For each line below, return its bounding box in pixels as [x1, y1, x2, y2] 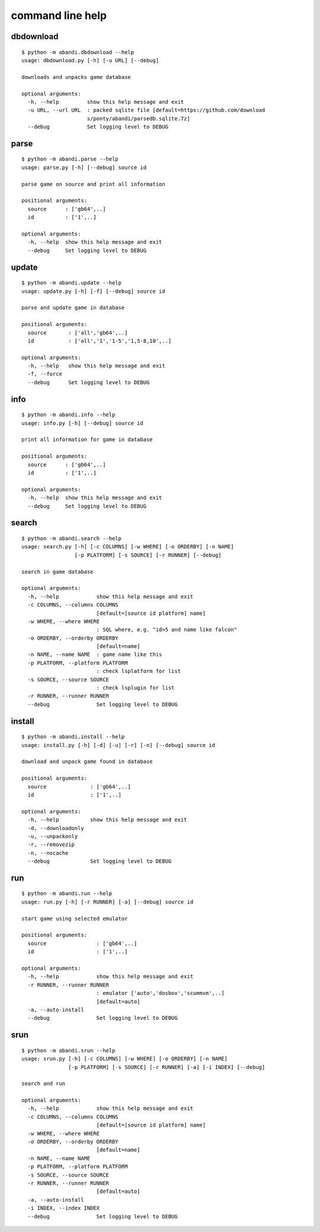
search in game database [21, 568, 94, 575]
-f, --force [27, 371, 62, 378]
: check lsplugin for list [96, 685, 175, 691]
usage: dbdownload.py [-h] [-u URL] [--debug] [21, 57, 159, 63]
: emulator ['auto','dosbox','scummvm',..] [96, 990, 225, 997]
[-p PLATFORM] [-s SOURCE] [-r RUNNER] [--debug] [74, 551, 222, 558]
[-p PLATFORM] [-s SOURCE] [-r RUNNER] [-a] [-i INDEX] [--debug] [68, 1064, 265, 1070]
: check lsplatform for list [96, 668, 181, 675]
